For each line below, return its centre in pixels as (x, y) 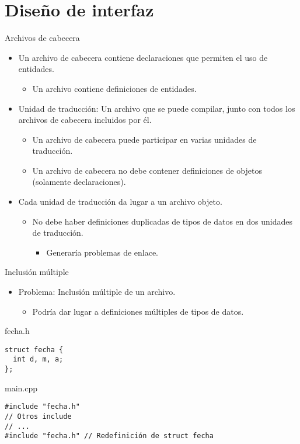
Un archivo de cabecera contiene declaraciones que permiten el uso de (143, 57)
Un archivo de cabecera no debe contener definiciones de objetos (147, 170)
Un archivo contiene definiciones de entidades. (114, 88)
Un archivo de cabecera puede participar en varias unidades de (144, 139)
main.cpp (21, 388)
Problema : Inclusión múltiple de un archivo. (97, 292)
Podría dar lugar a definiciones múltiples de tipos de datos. (138, 311)
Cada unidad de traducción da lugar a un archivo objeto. (120, 202)
